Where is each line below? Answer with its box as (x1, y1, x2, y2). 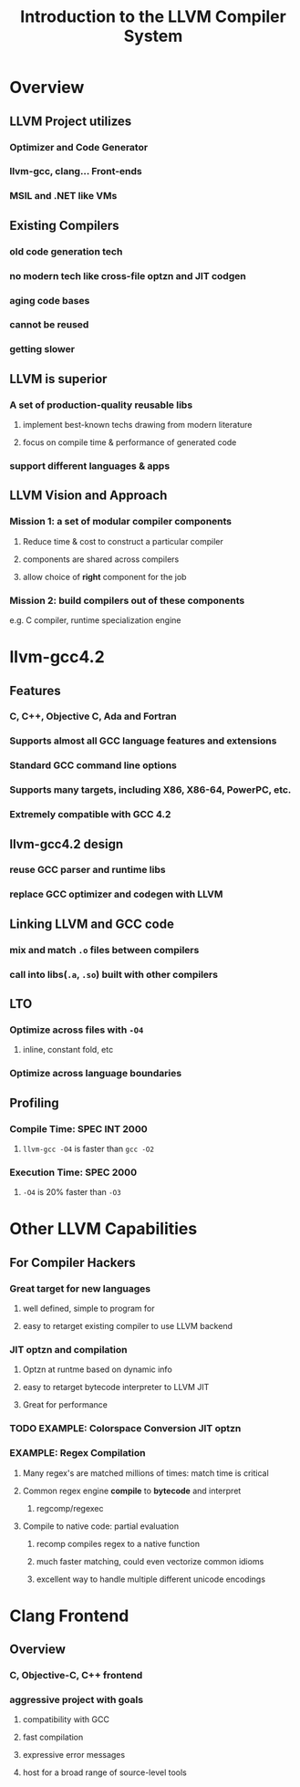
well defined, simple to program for (22, 1303, 155, 1314)
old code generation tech (9, 244, 123, 257)
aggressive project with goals (9, 1694, 144, 1706)
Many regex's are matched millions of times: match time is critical (22, 1467, 269, 1479)
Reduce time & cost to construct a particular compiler (22, 535, 223, 546)
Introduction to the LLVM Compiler (19, 6, 287, 27)
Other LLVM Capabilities (9, 1219, 198, 1240)
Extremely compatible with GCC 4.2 (9, 808, 171, 821)
